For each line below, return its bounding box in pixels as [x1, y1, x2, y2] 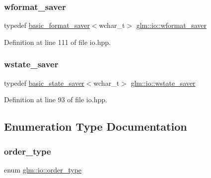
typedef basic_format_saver [4, 20, 90, 30]
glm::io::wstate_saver [131, 77, 196, 88]
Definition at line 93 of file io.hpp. [4, 94, 107, 105]
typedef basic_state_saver [4, 77, 84, 88]
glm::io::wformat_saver [136, 20, 207, 30]
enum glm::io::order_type [4, 164, 82, 175]
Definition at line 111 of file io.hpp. [4, 36, 111, 47]
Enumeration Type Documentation [4, 119, 187, 134]
